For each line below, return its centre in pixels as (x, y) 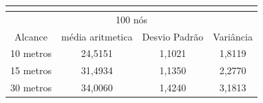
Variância (233, 36)
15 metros (31, 70)
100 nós (131, 19)
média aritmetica (97, 36)
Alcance (31, 36)
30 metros (31, 88)
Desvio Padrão (173, 36)
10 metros (31, 53)
